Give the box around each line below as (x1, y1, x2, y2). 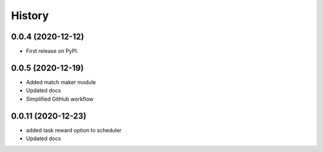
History (11, 9, 49, 22)
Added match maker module (26, 78, 96, 86)
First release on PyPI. (26, 48, 79, 55)
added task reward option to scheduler (26, 126, 122, 134)
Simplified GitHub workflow (26, 95, 94, 103)
